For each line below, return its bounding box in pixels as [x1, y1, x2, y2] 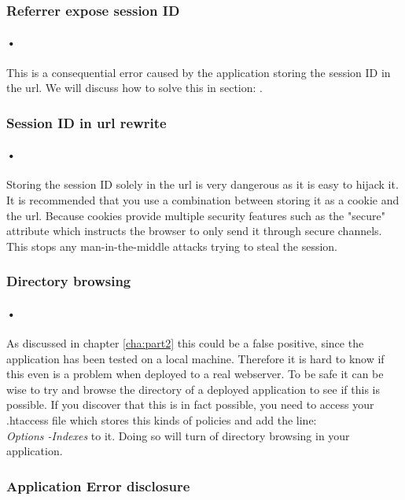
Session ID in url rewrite [6, 112, 167, 132]
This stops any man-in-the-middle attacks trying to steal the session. [6, 237, 338, 254]
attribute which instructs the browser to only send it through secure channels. [6, 222, 382, 239]
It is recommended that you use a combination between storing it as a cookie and [6, 192, 399, 208]
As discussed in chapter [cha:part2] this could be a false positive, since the [6, 335, 364, 351]
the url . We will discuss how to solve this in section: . [6, 79, 263, 96]
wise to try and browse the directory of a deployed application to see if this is [6, 381, 380, 397]
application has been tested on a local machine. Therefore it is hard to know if [6, 350, 385, 366]
